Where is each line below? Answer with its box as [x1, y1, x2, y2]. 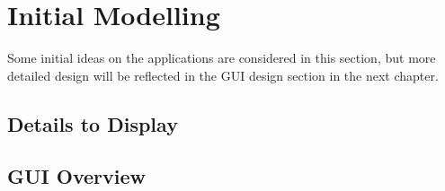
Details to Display [7, 109, 178, 137]
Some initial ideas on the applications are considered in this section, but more [7, 48, 436, 67]
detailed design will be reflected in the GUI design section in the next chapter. [7, 65, 439, 84]
